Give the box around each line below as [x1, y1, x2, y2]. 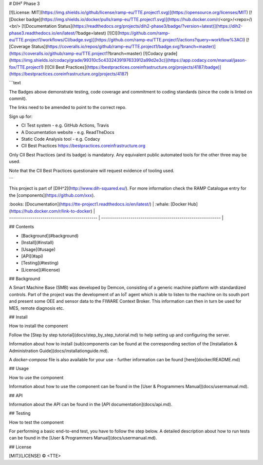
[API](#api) [21, 253, 43, 259]
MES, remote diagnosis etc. [9, 305, 64, 311]
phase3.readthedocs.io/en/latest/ [9, 30, 76, 36]
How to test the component [9, 419, 64, 425]
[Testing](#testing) [21, 260, 59, 266]
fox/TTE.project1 [9, 64, 42, 70]
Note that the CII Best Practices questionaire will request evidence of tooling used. [9, 167, 175, 173]
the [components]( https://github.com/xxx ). [9, 192, 95, 198]
